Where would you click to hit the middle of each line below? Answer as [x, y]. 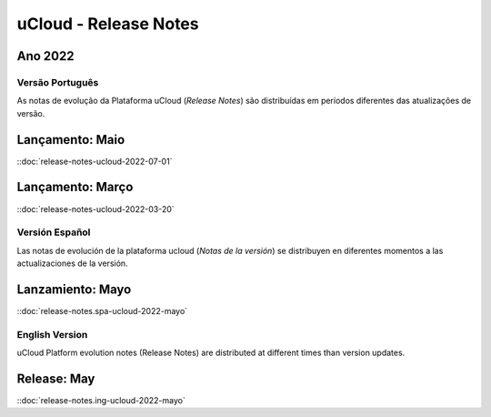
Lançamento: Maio [71, 140]
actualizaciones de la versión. [72, 263]
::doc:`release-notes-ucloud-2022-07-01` [95, 161]
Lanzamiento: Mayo [74, 289]
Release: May [56, 378]
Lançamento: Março [75, 187]
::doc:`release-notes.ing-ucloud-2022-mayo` [101, 400]
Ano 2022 [45, 56]
